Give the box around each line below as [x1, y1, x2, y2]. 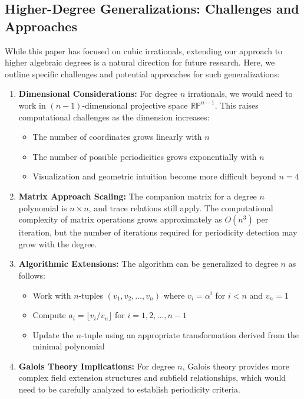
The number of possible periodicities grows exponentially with [32, 150, 257, 162]
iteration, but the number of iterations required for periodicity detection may [18, 226, 298, 238]
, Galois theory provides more [182, 359, 289, 372]
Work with [32, 289, 71, 301]
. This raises [214, 99, 259, 111]
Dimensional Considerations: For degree [18, 87, 178, 100]
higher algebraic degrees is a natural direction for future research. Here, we [5, 56, 275, 68]
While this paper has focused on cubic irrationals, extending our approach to [5, 44, 283, 57]
